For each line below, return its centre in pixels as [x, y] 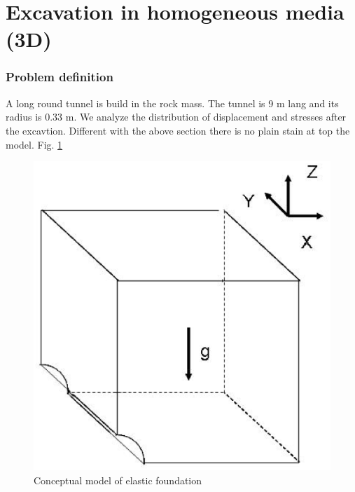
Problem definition [60, 77]
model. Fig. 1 [34, 144]
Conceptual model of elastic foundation [118, 480]
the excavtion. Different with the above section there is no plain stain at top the [178, 130]
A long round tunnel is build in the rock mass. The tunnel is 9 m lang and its [172, 103]
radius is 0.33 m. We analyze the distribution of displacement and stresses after [176, 117]
